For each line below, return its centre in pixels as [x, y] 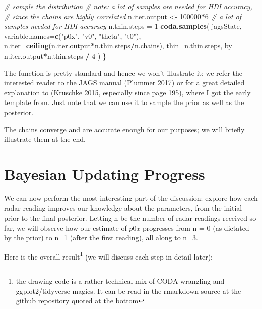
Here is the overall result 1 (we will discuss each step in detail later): [108, 255]
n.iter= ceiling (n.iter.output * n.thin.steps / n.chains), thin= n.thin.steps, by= [121, 46]
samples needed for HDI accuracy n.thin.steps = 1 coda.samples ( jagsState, [123, 26]
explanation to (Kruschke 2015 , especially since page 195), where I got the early [127, 92]
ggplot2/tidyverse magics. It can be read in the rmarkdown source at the [128, 291]
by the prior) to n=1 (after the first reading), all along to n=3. [101, 238]
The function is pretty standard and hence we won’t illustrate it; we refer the [123, 72]
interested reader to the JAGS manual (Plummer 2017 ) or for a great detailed [124, 83]
